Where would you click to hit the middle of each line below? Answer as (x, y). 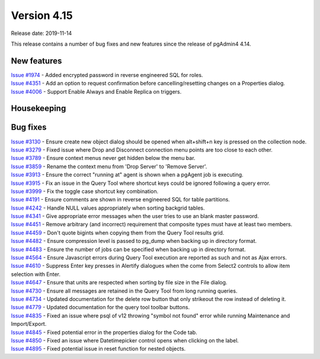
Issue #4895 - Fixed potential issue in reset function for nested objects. (98, 349)
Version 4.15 (42, 15)
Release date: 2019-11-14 (41, 33)
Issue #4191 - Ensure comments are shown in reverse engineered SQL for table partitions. (121, 200)
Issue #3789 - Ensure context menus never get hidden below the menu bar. (103, 158)
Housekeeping (39, 109)
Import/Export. (29, 324)
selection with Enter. (36, 274)
